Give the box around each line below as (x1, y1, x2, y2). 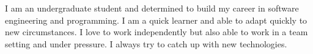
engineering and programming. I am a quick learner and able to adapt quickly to (5, 13, 307, 26)
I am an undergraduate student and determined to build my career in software (5, 2, 299, 14)
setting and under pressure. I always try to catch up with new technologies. (5, 37, 287, 50)
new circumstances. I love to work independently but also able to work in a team (5, 25, 308, 38)
